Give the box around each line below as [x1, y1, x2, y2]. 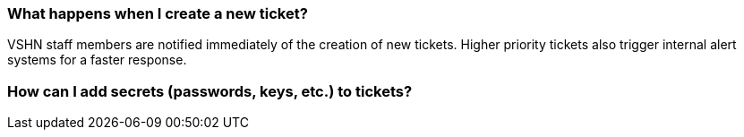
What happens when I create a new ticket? [7, 4, 308, 22]
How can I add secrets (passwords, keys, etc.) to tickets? [7, 81, 413, 100]
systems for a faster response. [7, 52, 187, 68]
